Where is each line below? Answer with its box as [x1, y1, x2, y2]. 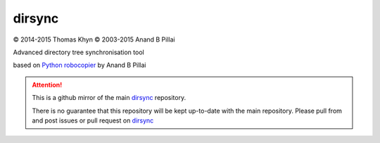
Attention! [32, 80, 63, 89]
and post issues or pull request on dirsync [32, 116, 154, 125]
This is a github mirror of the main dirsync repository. [32, 94, 186, 102]
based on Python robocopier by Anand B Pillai [13, 61, 146, 70]
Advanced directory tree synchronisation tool [13, 48, 144, 56]
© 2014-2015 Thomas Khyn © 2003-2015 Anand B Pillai [13, 35, 175, 44]
